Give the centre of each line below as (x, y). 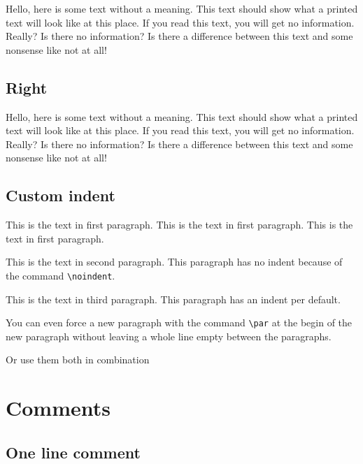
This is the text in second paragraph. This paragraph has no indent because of (174, 262)
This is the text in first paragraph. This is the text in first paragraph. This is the (179, 225)
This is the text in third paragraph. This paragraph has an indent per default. (173, 299)
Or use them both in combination (78, 360)
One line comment (73, 452)
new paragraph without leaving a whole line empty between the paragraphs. (169, 336)
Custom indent (60, 195)
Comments (58, 408)
